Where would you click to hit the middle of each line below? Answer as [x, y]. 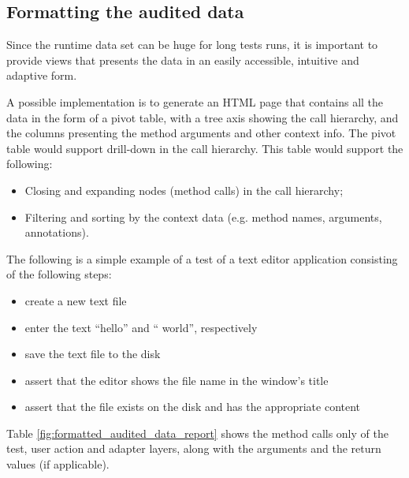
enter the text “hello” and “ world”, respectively [141, 327]
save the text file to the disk [93, 354]
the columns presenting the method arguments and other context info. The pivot [201, 133]
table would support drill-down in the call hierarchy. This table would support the [205, 148]
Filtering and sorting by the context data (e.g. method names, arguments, [203, 217]
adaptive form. [42, 75]
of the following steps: [59, 274]
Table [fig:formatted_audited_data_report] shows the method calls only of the [197, 433]
